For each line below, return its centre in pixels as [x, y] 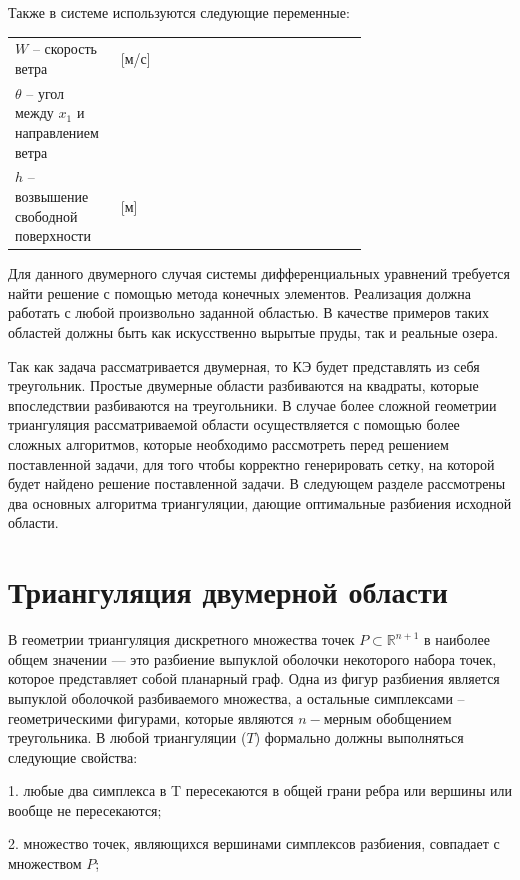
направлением [57, 131]
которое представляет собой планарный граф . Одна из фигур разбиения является [254, 678]
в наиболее [457, 639]
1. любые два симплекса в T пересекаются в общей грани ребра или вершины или [260, 790]
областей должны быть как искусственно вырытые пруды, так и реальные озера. [253, 332]
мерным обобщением [387, 717]
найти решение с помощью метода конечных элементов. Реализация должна [239, 292]
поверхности [53, 235]
